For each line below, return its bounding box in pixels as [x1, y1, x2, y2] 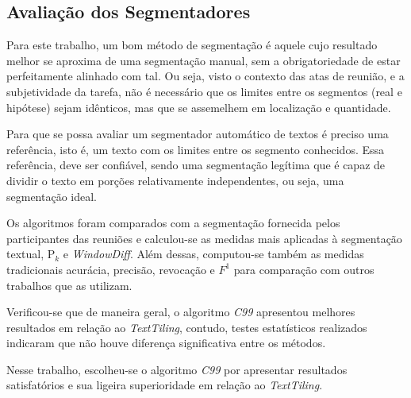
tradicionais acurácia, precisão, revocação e [6, 261, 215, 277]
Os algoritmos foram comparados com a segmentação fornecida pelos [6, 214, 340, 231]
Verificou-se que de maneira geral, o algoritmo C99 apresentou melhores [6, 303, 355, 320]
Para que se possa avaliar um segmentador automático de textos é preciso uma [6, 126, 389, 142]
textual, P [6, 245, 56, 262]
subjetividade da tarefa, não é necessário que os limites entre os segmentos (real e [6, 83, 402, 99]
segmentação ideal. [6, 187, 98, 204]
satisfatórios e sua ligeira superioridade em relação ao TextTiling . [6, 377, 323, 393]
